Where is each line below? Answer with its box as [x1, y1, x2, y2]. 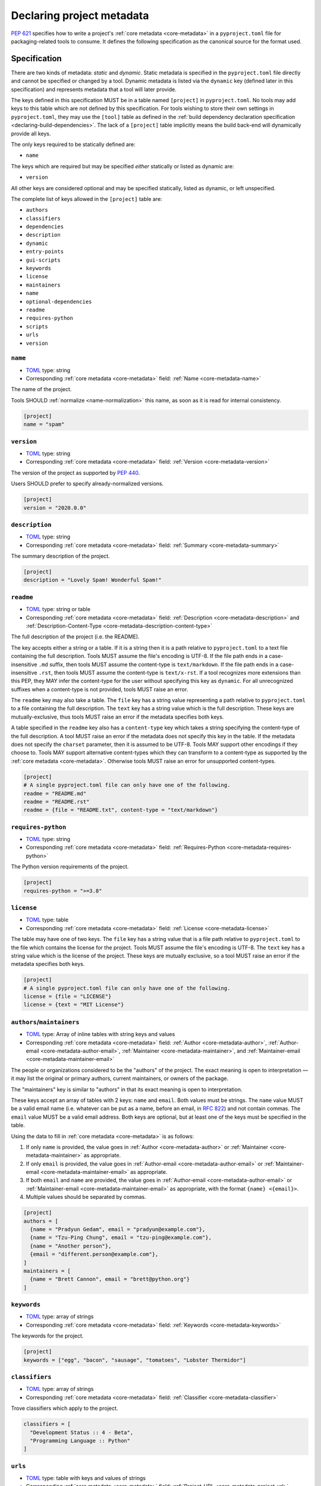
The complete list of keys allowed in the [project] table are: [11, 195, 163, 202]
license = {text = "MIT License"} [23, 1002, 124, 1008]
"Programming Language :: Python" [30, 1437, 131, 1444]
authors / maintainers [11, 1018, 80, 1026]
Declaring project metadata [11, 9, 149, 22]
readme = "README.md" [23, 790, 87, 796]
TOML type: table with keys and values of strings [26, 1475, 146, 1482]
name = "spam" [23, 421, 65, 428]
